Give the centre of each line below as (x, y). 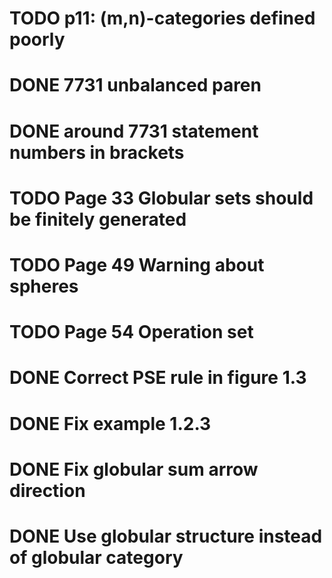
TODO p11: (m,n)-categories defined (162, 18)
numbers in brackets (97, 152)
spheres (44, 286)
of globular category (96, 557)
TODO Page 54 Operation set (131, 332)
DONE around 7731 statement (134, 131)
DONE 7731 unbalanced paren (135, 85)
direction (47, 490)
